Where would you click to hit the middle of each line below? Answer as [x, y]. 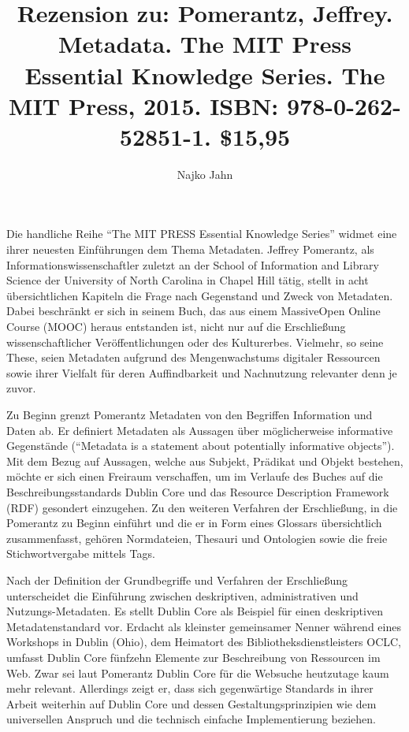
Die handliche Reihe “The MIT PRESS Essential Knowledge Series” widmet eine [202, 234]
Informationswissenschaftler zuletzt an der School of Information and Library [193, 264]
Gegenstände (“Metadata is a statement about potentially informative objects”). [201, 446]
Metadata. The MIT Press [204, 44]
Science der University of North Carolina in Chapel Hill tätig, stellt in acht [188, 280]
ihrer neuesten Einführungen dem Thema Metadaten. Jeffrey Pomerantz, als [190, 249]
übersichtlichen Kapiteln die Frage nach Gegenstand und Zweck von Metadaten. [200, 295]
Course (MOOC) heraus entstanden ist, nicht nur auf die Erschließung [176, 327]
